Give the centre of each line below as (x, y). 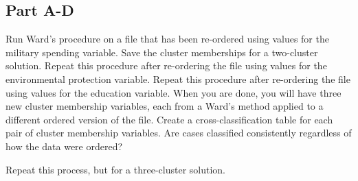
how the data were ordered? (64, 146)
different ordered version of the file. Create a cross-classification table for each (169, 119)
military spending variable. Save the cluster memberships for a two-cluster (162, 52)
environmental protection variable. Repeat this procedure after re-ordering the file (178, 79)
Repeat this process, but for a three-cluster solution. (116, 169)
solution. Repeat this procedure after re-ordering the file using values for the (166, 65)
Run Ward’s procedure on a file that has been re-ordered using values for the (167, 39)
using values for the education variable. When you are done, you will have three (174, 92)
